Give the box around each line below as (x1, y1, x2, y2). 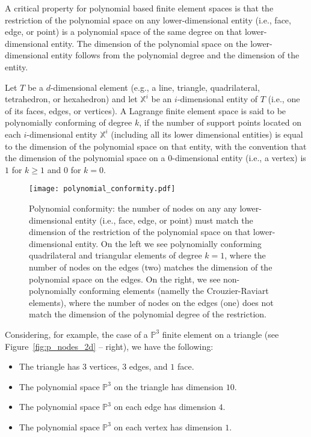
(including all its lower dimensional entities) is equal (111, 127, 303, 140)
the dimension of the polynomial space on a (5, 151, 165, 164)
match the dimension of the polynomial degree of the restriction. (29, 308, 266, 320)
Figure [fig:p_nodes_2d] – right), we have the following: (5, 340, 214, 352)
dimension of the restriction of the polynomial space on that (29, 225, 251, 238)
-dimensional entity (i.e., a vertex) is (172, 151, 306, 164)
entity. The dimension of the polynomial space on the (51, 37, 248, 49)
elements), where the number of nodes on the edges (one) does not (29, 296, 274, 308)
